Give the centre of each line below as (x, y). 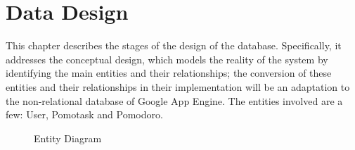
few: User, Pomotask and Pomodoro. (84, 114)
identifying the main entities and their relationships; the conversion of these (169, 73)
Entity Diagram (68, 138)
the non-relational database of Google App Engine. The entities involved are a (174, 100)
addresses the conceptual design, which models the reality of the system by (167, 59)
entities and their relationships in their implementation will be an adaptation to (178, 86)
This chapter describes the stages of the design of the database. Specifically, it (174, 45)
